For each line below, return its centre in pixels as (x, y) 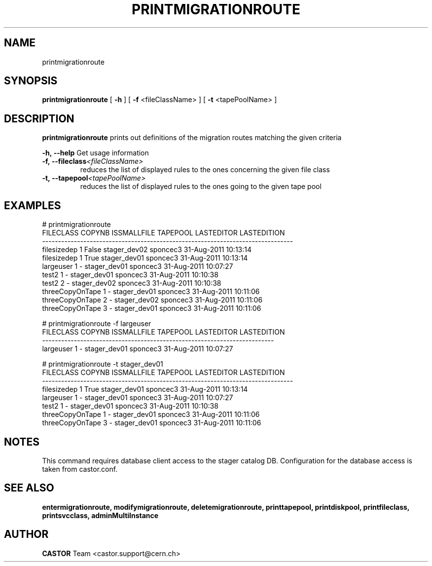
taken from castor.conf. (80, 469)
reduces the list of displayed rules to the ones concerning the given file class (205, 170)
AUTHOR (26, 534)
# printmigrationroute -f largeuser (97, 324)
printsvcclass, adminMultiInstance (100, 515)
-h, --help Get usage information (95, 153)
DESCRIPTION (39, 118)
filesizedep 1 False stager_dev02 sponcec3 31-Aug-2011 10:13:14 (147, 250)
